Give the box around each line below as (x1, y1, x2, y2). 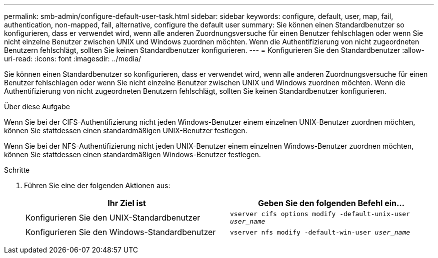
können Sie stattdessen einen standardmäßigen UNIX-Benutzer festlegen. (4, 126, 247, 135)
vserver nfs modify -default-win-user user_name (230, 228, 410, 236)
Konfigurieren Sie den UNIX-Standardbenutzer (25, 213, 200, 223)
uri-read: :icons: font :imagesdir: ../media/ (4, 54, 141, 63)
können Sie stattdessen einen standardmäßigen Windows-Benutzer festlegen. (4, 150, 261, 159)
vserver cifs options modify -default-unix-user (230, 210, 410, 218)
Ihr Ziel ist (107, 198, 146, 208)
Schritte (4, 166, 30, 174)
